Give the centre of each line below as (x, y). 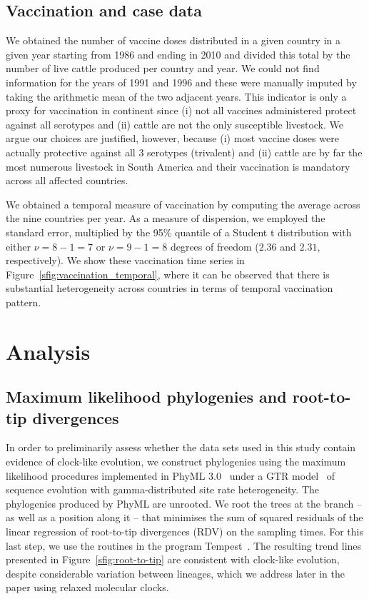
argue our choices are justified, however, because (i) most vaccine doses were (172, 138)
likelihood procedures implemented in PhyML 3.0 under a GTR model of (170, 475)
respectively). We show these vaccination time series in (125, 260)
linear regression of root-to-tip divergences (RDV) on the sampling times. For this (184, 532)
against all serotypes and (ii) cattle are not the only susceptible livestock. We (175, 124)
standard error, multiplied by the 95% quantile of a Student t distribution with (179, 232)
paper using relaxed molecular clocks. (87, 587)
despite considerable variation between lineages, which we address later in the (175, 573)
